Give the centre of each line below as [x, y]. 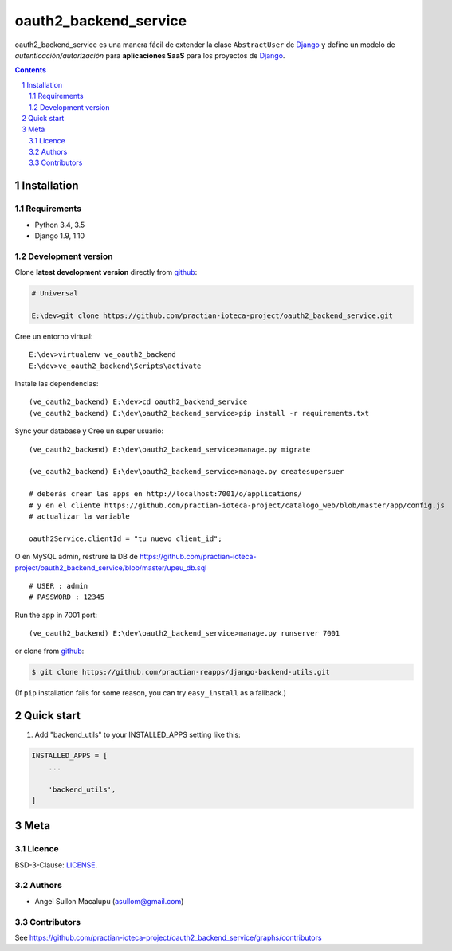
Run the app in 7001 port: [56, 615]
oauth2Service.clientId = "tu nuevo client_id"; [126, 538]
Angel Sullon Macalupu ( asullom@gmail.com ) [109, 901]
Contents [31, 70]
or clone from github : [49, 651]
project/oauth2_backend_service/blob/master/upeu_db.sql [111, 567]
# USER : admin [59, 586]
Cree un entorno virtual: [54, 336]
